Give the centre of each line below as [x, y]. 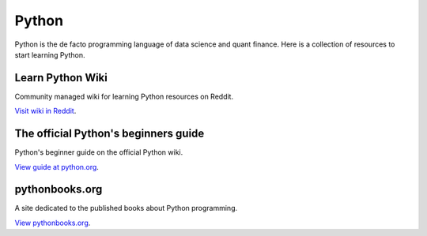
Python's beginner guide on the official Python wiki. [99, 152]
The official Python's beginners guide [110, 134]
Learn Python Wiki [61, 78]
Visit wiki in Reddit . [45, 111]
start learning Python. [50, 54]
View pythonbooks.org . [53, 223]
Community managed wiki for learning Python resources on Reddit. [124, 96]
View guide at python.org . [57, 167]
